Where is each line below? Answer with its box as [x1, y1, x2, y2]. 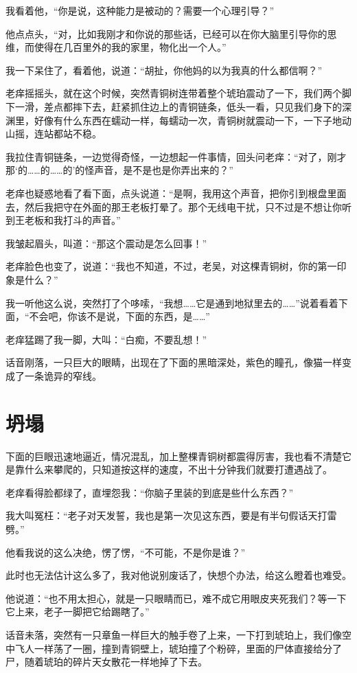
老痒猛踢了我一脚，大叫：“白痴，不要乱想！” [5, 332, 207, 346]
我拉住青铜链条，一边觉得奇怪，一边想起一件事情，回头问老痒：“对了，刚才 [5, 149, 347, 163]
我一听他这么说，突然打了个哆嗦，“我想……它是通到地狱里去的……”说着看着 [5, 295, 338, 310]
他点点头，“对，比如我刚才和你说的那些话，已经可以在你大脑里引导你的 [5, 26, 327, 41]
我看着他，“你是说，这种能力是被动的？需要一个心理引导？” [5, 3, 275, 17]
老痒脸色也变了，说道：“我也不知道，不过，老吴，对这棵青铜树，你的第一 [5, 259, 337, 273]
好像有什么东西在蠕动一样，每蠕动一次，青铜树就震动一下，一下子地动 [34, 113, 352, 127]
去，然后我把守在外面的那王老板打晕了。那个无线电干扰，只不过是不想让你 [5, 199, 342, 214]
